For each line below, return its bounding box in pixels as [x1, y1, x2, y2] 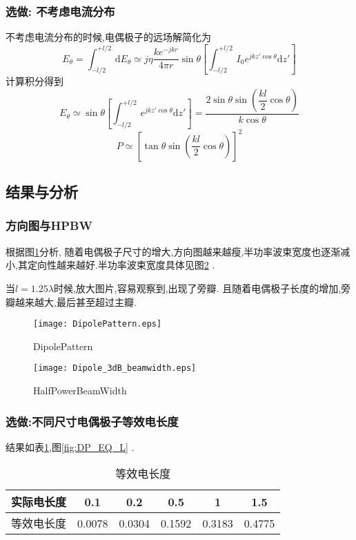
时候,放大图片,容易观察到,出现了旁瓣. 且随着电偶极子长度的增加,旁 [53, 280, 351, 295]
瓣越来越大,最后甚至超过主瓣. [6, 294, 137, 309]
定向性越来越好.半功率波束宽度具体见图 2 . [27, 258, 215, 272]
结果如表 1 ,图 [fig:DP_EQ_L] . [6, 439, 135, 454]
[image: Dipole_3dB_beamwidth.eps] [33, 363, 197, 374]
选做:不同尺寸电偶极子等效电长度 [6, 412, 179, 430]
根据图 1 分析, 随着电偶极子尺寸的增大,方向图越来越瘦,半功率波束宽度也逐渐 [6, 244, 341, 258]
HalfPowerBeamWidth [33, 383, 127, 398]
